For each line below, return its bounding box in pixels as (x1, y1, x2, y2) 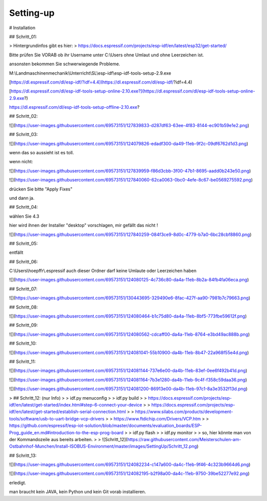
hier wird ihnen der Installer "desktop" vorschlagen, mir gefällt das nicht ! (9, 223, 158, 228)
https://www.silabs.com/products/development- (135, 409, 233, 415)
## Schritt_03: (9, 132, 38, 137)
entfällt (9, 250, 24, 256)
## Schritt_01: (9, 34, 37, 40)
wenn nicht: (9, 159, 33, 165)
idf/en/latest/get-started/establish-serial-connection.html (9, 409, 126, 415)
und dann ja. (9, 195, 35, 201)
